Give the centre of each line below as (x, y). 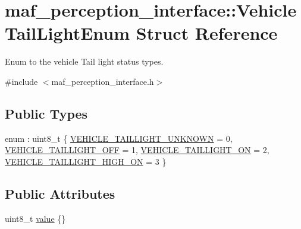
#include (21, 81)
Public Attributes (60, 193)
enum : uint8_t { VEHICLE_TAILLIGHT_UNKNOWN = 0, (119, 138)
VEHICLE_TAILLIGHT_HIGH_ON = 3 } (86, 161)
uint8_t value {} (35, 218)
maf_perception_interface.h (103, 81)
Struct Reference (207, 33)
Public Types (46, 113)
